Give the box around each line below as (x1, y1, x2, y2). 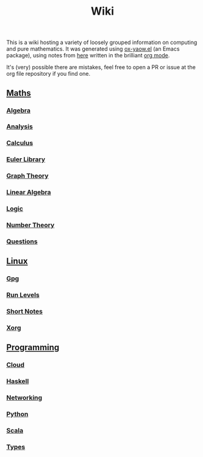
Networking (6, 393, 43, 402)
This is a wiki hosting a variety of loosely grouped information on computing (6, 38, 198, 46)
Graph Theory (6, 172, 49, 180)
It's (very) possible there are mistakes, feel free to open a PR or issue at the (6, 64, 196, 71)
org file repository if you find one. (6, 70, 91, 78)
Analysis (6, 122, 34, 131)
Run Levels (6, 291, 40, 299)
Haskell (6, 377, 29, 386)
